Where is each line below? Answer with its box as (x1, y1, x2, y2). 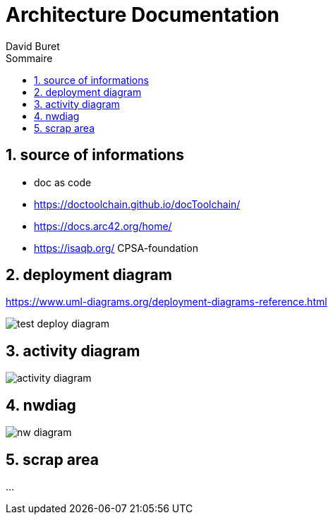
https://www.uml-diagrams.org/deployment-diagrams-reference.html (6, 296, 327, 308)
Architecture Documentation (6, 3, 280, 27)
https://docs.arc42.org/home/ (34, 219, 172, 232)
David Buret (6, 40, 60, 52)
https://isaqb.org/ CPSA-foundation (34, 241, 198, 254)
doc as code (34, 176, 92, 188)
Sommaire (6, 52, 53, 64)
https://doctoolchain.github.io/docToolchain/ (34, 198, 241, 210)
